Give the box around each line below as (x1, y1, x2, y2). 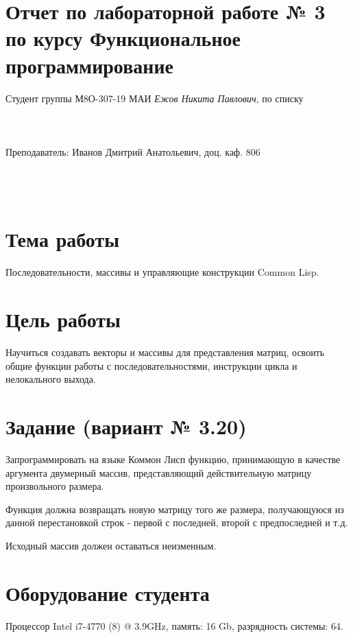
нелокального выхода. (5, 372, 96, 386)
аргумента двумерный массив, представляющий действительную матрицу (5, 465, 312, 480)
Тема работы (5, 225, 120, 253)
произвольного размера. (5, 479, 104, 493)
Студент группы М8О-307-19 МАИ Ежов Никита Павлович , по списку (5, 91, 304, 105)
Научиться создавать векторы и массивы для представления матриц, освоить (5, 345, 325, 359)
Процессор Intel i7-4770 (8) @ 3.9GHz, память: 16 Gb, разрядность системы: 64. (5, 618, 343, 633)
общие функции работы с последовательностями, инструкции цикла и (5, 358, 297, 373)
